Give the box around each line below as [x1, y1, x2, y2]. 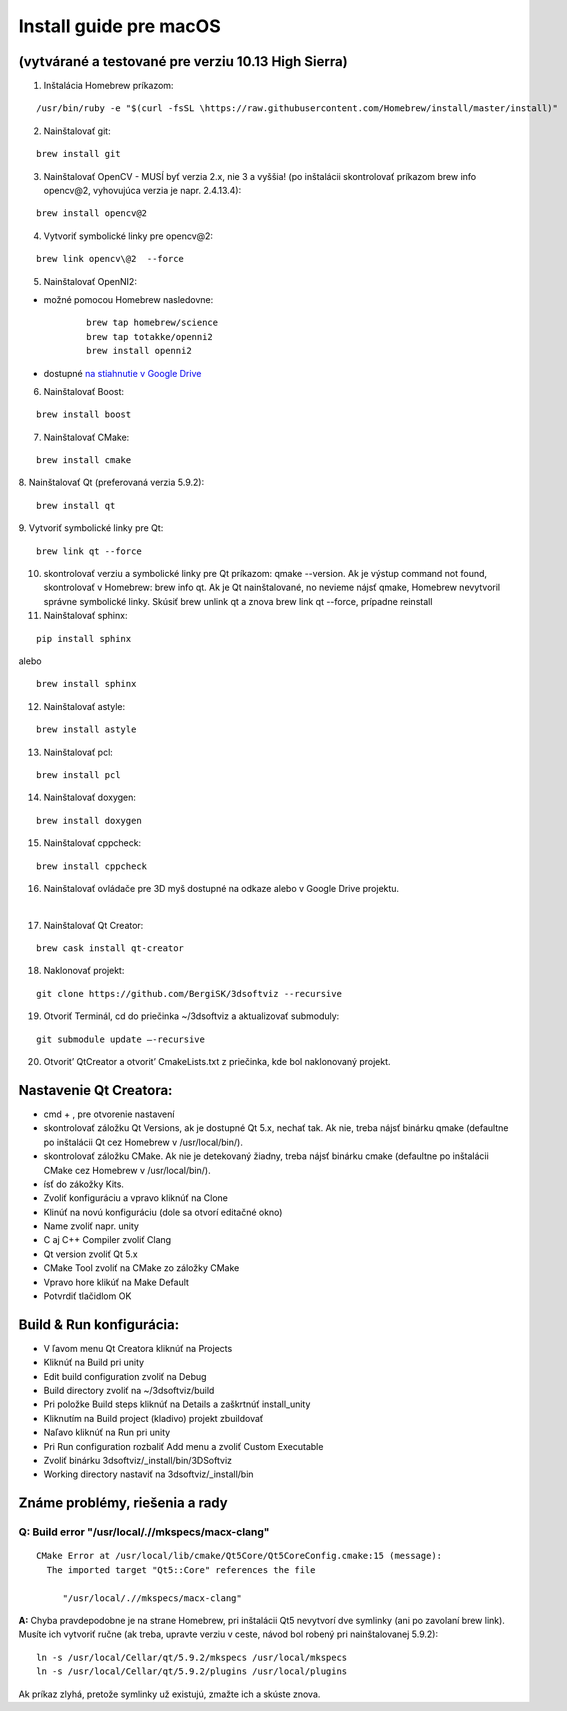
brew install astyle [36, 724, 137, 735]
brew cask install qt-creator [36, 943, 185, 954]
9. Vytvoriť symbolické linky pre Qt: [18, 522, 164, 534]
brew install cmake [36, 455, 132, 466]
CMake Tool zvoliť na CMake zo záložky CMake [43, 1262, 240, 1274]
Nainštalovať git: [43, 125, 111, 137]
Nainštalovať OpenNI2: [43, 275, 137, 287]
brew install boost [36, 409, 132, 420]
